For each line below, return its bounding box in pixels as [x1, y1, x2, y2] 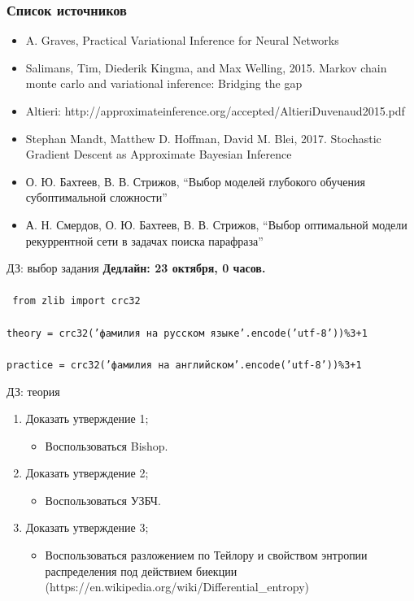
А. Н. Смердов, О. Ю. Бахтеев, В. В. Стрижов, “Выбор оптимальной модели [25, 216, 407, 233]
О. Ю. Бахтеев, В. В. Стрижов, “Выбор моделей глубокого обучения [25, 172, 365, 189]
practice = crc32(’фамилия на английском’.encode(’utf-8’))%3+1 [7, 359, 362, 371]
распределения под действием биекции [45, 562, 238, 579]
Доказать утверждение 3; [25, 519, 149, 536]
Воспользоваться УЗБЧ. [45, 491, 161, 508]
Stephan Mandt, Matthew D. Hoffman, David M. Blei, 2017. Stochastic [25, 129, 381, 146]
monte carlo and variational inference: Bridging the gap [25, 75, 303, 92]
